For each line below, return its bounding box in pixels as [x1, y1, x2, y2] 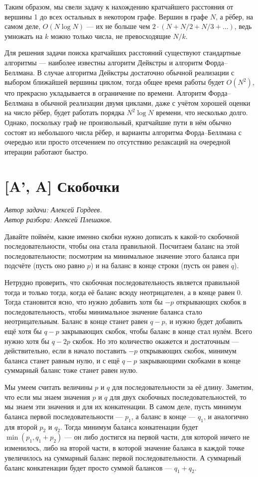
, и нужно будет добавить [165, 316, 243, 326]
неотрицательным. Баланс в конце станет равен [4, 316, 148, 326]
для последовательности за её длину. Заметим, [112, 381, 254, 392]
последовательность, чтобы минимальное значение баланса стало [4, 306, 202, 317]
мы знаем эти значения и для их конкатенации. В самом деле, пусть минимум [4, 401, 242, 412]
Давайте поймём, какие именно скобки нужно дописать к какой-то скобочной [4, 231, 239, 241]
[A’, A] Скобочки [4, 175, 120, 196]
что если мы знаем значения [4, 391, 90, 402]
